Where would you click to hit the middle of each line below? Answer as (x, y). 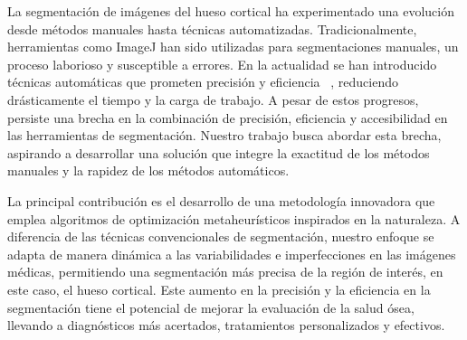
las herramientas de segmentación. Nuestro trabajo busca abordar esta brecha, (224, 135)
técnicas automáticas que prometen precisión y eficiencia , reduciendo (203, 82)
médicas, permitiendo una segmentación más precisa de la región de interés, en (225, 272)
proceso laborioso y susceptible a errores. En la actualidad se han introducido (222, 64)
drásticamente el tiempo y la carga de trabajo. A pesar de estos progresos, (213, 99)
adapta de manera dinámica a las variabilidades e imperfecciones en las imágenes (232, 254)
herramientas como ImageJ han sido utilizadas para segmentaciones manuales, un (233, 47)
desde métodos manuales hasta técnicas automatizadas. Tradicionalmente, (212, 28)
